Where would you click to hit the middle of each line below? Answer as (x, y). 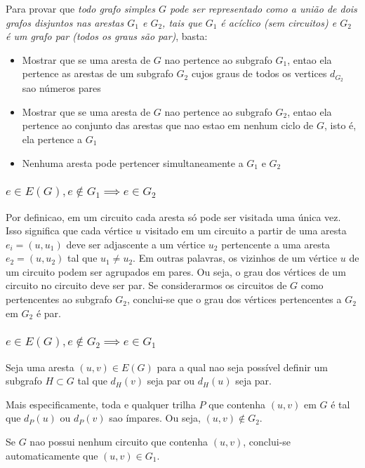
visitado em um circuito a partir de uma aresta (246, 230)
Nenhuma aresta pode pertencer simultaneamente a (133, 162)
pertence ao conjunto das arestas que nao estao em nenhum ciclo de (168, 125)
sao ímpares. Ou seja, (155, 418)
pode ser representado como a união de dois (264, 8)
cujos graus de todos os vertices (259, 73)
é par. (48, 313)
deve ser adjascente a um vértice (136, 244)
